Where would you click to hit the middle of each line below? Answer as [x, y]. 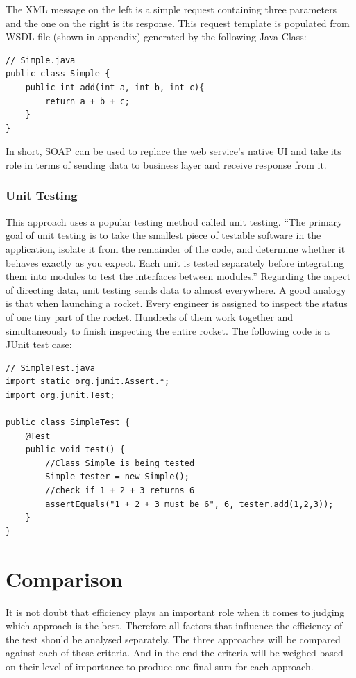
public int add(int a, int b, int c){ [115, 87]
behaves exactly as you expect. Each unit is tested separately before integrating [175, 262]
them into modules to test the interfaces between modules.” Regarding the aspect [178, 276]
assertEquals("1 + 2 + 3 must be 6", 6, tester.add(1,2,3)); [189, 504]
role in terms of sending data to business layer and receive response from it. [166, 164]
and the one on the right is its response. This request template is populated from [178, 23]
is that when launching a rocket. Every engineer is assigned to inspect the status [177, 303]
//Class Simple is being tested [120, 463]
